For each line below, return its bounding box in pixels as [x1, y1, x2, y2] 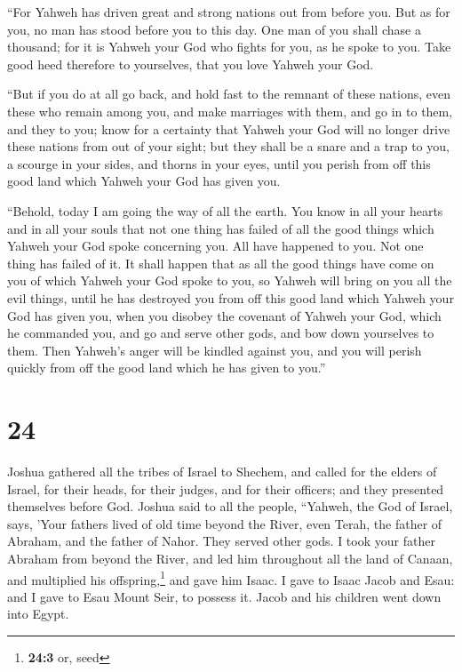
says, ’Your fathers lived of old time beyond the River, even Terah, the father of [7, 514, 442, 532]
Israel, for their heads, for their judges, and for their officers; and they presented [7, 479, 444, 498]
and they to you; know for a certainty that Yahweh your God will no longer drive [7, 119, 450, 138]
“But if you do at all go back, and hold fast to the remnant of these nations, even [7, 84, 451, 103]
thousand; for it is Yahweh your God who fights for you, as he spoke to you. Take [7, 37, 451, 56]
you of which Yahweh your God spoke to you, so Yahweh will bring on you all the [7, 271, 452, 290]
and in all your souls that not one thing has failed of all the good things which [7, 219, 434, 237]
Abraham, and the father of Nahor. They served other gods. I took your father [7, 532, 435, 550]
